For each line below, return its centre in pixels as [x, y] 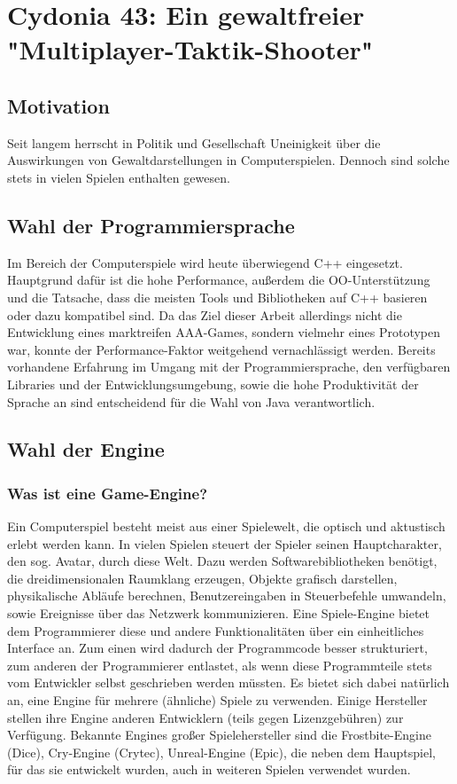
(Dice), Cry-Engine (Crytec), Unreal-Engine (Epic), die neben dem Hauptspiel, [222, 752]
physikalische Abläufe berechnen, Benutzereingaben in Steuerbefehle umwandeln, [227, 596]
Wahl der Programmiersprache [151, 225]
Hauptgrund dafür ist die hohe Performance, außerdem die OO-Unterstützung [219, 280]
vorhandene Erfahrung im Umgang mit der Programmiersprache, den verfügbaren [229, 367]
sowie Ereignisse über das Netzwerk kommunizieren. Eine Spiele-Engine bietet [219, 613]
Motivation [58, 105]
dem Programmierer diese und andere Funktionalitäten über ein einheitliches [216, 630]
